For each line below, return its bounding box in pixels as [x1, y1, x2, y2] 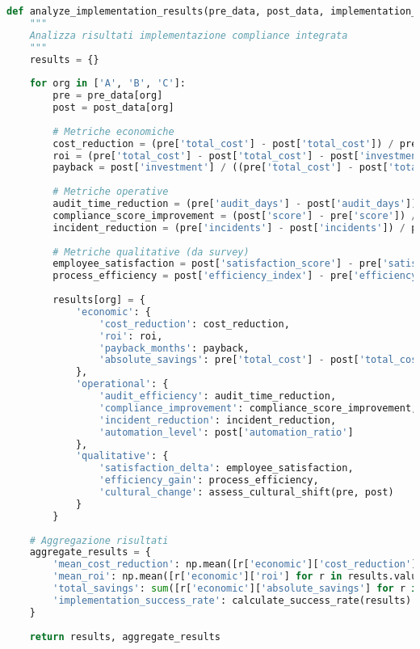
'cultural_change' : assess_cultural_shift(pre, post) [99, 487, 394, 498]
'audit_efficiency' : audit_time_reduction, [99, 390, 337, 402]
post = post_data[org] [52, 102, 174, 113]
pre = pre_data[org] [52, 90, 163, 102]
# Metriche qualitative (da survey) [52, 246, 250, 258]
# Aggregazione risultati [29, 534, 169, 546]
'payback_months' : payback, [99, 342, 250, 354]
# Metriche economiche [52, 125, 174, 137]
